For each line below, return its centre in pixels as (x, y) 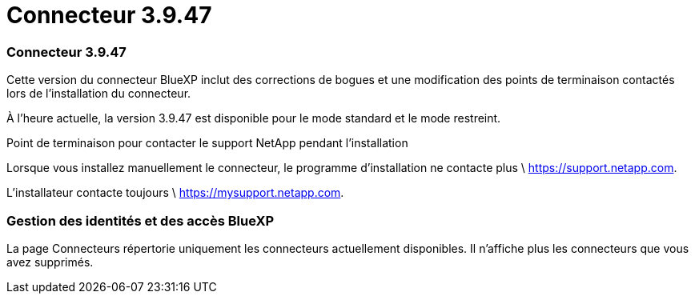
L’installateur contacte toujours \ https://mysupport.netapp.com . (175, 193)
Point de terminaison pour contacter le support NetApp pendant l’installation (207, 143)
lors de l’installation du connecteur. (99, 94)
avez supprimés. (50, 262)
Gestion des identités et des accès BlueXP (141, 220)
